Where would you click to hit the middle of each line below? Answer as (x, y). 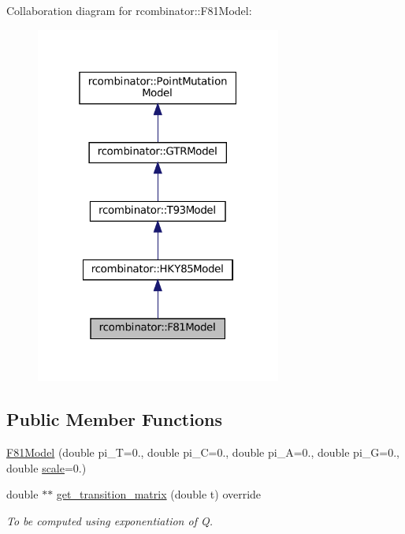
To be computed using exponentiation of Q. (110, 521)
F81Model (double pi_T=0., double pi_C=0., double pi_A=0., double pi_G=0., (203, 452)
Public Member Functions (114, 419)
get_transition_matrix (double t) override (159, 494)
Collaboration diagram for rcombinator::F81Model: (129, 10)
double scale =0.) (46, 467)
